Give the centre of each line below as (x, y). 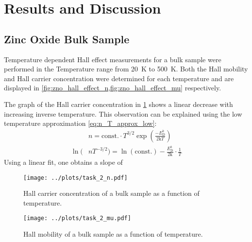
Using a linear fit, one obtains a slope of (63, 162)
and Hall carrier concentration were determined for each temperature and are (119, 78)
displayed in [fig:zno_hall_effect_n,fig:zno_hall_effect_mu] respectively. (113, 88)
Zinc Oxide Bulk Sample (67, 39)
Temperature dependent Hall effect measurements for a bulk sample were (113, 59)
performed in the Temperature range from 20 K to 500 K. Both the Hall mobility (126, 69)
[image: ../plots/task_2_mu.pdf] (77, 218)
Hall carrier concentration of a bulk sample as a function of (111, 193)
